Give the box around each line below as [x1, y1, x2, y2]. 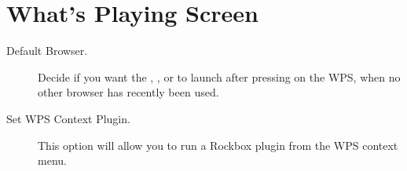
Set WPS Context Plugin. [6, 110, 130, 126]
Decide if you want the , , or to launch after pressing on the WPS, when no [38, 68, 401, 85]
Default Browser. [6, 42, 88, 59]
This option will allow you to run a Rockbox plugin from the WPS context [38, 136, 398, 153]
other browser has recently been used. [38, 84, 219, 100]
